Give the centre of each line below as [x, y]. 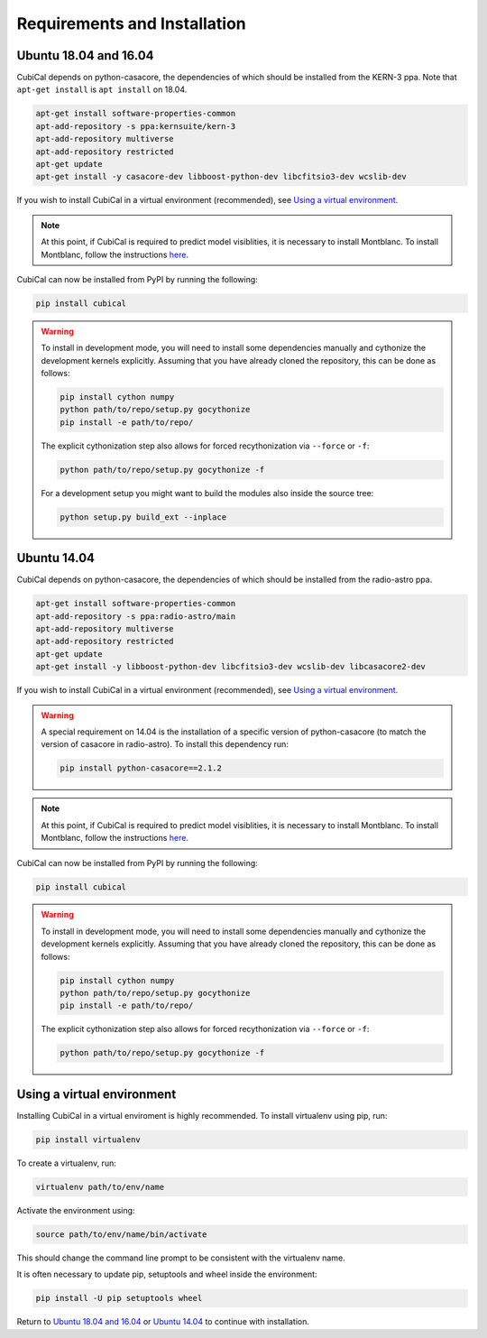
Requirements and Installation [132, 23]
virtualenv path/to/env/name [100, 1187]
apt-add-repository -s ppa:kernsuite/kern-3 [136, 126]
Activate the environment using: [76, 1210]
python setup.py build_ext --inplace [143, 517]
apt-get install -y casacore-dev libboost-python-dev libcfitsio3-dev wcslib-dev [221, 177]
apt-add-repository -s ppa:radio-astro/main [136, 616]
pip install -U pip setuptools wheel [119, 1298]
